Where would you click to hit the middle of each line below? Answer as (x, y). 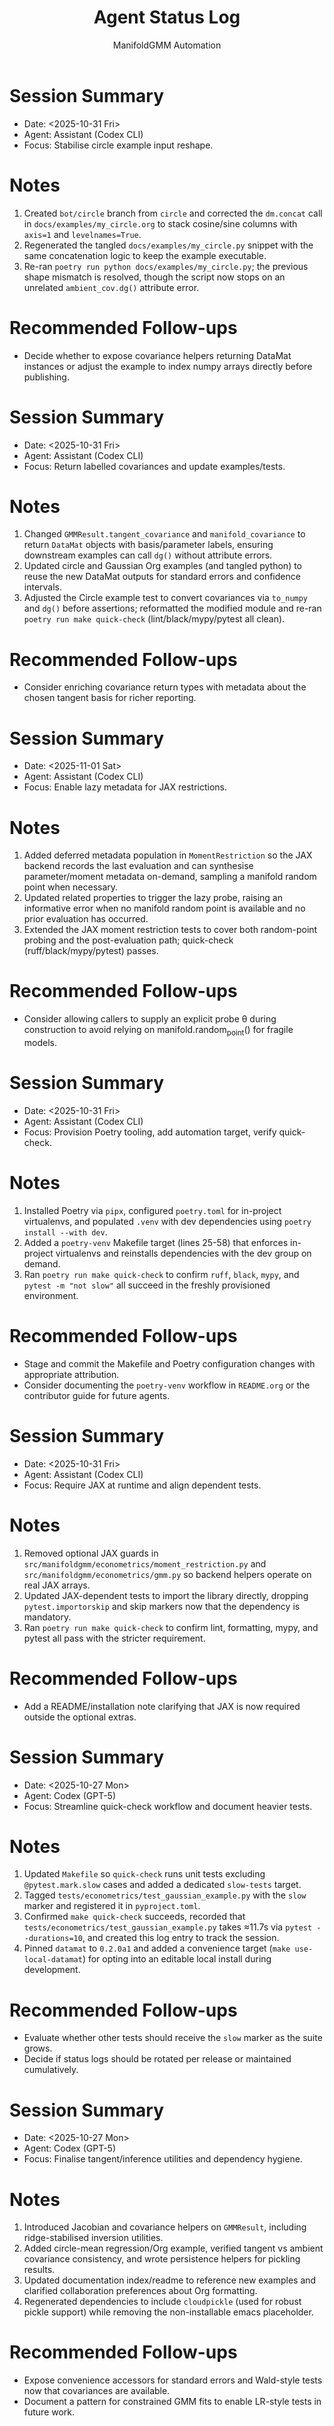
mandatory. (47, 1617)
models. (40, 1042)
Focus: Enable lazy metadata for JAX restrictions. (125, 787)
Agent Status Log (167, 17)
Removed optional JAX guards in (91, 1553)
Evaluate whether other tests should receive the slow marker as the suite (173, 2038)
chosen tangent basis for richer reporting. (110, 698)
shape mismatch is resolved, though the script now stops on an (154, 277)
